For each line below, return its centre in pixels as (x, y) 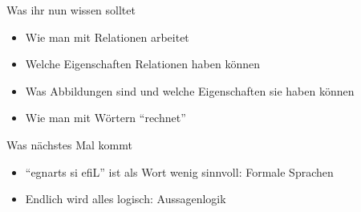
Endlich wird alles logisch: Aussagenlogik (126, 199)
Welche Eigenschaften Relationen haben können (142, 64)
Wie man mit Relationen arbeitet (107, 37)
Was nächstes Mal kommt (69, 144)
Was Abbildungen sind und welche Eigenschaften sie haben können (190, 90)
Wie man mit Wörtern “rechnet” (105, 118)
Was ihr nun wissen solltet (71, 10)
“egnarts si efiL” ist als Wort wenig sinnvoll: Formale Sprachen (179, 171)
